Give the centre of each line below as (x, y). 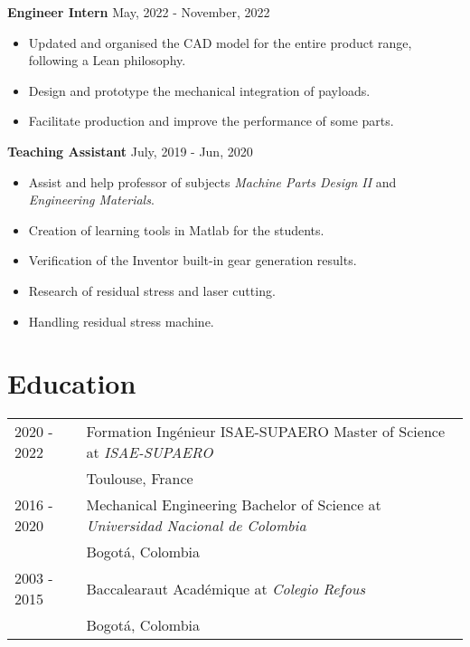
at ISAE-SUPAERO (150, 452)
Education (72, 383)
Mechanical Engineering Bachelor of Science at (234, 505)
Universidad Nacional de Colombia (196, 526)
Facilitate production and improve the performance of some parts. (211, 121)
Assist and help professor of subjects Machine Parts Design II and (212, 181)
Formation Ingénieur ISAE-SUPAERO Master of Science (265, 432)
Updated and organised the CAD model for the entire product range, (220, 42)
